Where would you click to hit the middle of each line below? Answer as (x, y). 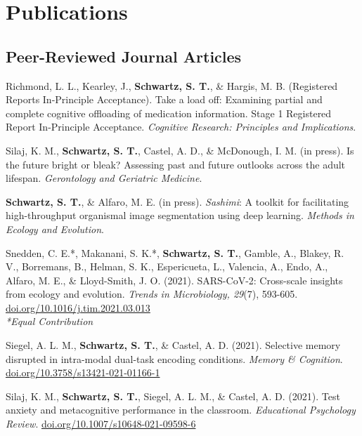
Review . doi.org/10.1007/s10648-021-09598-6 (101, 424)
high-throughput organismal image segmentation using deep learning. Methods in (180, 215)
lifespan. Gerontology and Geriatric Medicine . (104, 178)
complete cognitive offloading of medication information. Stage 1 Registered (169, 113)
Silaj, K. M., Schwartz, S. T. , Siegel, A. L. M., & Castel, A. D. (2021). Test (173, 396)
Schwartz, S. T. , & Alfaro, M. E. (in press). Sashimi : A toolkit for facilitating (177, 201)
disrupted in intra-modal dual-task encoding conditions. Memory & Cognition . (174, 358)
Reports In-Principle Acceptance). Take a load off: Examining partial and (164, 99)
